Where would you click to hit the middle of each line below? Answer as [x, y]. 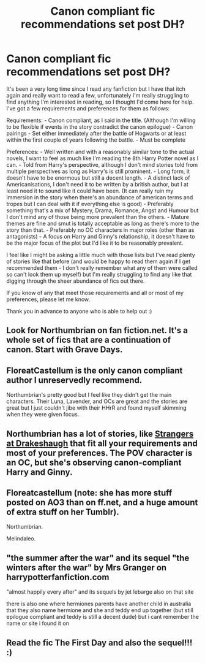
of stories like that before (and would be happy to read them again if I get [99, 261]
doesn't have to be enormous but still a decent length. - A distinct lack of [98, 178]
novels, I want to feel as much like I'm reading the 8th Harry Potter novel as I [102, 158]
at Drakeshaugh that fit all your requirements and [102, 443]
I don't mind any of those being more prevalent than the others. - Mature [98, 217]
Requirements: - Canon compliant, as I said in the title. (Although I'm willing [101, 120]
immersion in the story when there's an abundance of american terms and [100, 197]
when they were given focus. [43, 415]
